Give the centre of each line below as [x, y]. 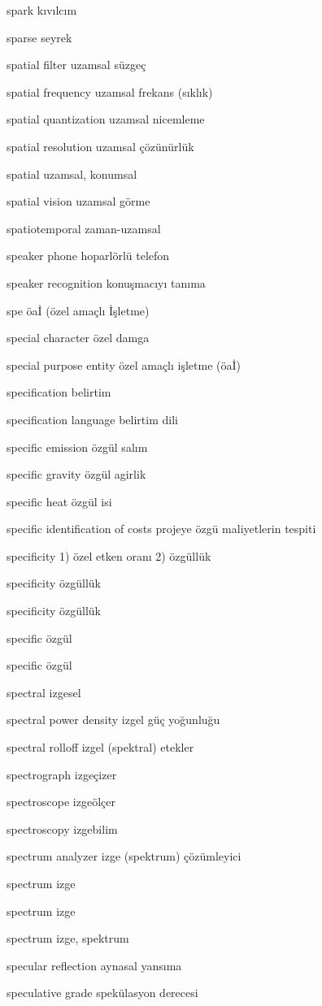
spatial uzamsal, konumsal [72, 173]
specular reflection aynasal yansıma [94, 965]
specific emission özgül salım [77, 447]
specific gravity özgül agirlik [76, 474]
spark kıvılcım [42, 10]
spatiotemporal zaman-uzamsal [84, 228]
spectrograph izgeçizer [62, 774]
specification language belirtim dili [92, 419]
